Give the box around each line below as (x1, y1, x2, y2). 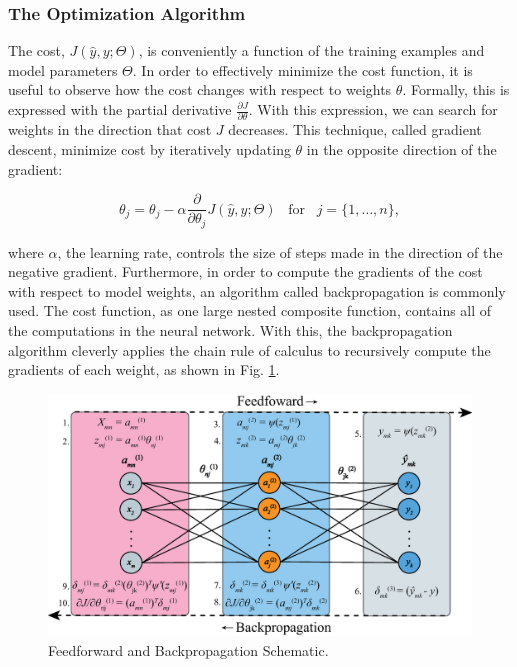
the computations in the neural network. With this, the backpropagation (8, 319, 453, 340)
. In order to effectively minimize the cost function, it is (132, 59, 473, 80)
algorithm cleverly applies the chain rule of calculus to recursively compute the (8, 339, 491, 360)
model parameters (8, 59, 118, 80)
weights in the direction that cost (8, 119, 212, 140)
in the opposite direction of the (306, 138, 497, 159)
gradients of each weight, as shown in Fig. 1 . (8, 359, 280, 380)
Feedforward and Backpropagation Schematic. (48, 640, 329, 660)
